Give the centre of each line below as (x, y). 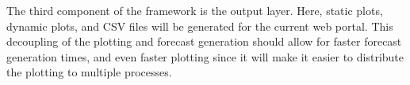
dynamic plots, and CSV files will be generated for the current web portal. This (200, 26)
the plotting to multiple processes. (89, 72)
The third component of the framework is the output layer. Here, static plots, (195, 10)
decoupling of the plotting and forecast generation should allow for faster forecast (204, 41)
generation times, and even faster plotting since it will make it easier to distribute (205, 56)
